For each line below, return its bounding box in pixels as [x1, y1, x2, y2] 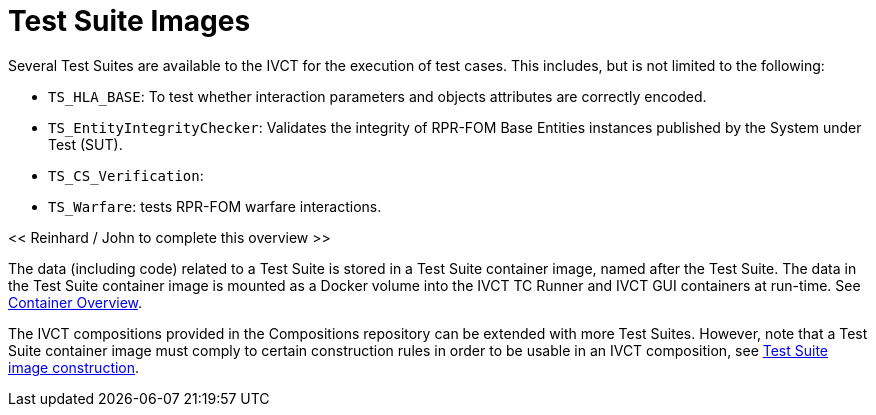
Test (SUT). [48, 135, 123, 153]
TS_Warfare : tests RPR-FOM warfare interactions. [48, 197, 382, 215]
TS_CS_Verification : [48, 166, 204, 184]
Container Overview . [8, 293, 143, 311]
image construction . [8, 358, 140, 376]
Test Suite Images [8, 4, 251, 38]
